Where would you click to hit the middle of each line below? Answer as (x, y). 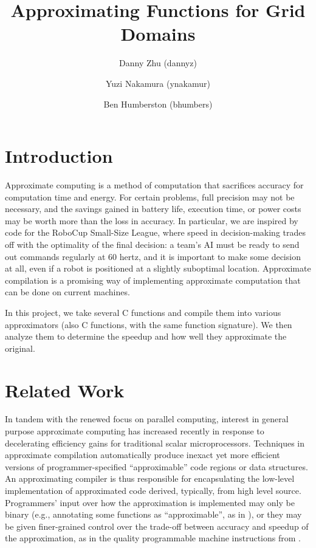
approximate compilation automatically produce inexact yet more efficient (143, 455)
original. (20, 348)
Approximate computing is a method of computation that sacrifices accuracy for (154, 185)
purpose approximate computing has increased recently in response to (135, 431)
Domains (158, 34)
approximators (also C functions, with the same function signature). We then (149, 324)
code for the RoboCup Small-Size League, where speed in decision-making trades (155, 232)
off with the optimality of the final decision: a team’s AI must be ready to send (152, 244)
